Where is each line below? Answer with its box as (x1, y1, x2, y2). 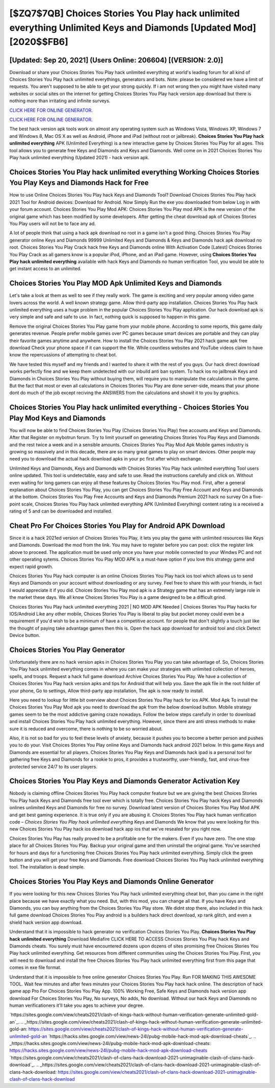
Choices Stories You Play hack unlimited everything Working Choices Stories (9, 167, 260, 176)
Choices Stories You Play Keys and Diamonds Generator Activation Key (9, 777, 240, 786)
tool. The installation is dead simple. (9, 864, 85, 870)
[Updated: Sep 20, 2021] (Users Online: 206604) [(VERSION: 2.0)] (9, 56, 224, 64)
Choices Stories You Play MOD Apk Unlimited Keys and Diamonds (9, 279, 222, 288)
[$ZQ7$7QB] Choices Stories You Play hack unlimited (9, 8, 240, 19)
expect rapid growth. (9, 563, 53, 569)
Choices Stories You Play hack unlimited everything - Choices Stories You (9, 403, 249, 412)
